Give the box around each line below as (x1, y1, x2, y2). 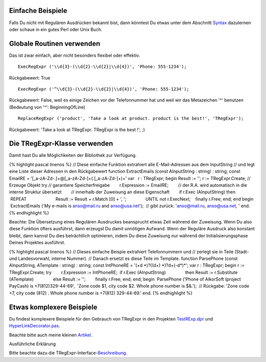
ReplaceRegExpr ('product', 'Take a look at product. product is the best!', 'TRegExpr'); (18, 116, 244, 121)
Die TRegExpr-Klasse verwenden (9, 140, 113, 148)
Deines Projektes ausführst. (9, 240, 66, 246)
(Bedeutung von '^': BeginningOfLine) (9, 104, 86, 110)
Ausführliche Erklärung (9, 341, 56, 347)
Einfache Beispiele (9, 6, 67, 15)
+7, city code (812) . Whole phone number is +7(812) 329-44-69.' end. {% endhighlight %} (9, 290, 193, 296)
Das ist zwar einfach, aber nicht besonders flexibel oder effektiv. (9, 52, 140, 58)
